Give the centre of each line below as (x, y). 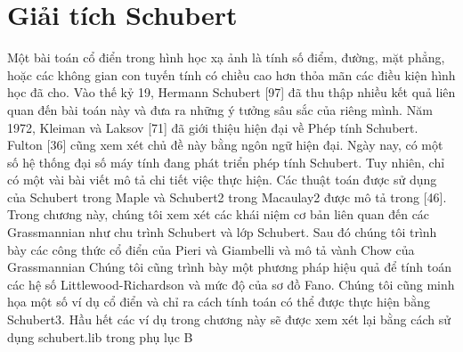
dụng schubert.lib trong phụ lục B (100, 336)
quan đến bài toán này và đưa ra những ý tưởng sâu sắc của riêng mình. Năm (220, 109)
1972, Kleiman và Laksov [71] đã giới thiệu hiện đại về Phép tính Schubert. (213, 127)
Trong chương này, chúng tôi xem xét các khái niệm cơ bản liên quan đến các (219, 214)
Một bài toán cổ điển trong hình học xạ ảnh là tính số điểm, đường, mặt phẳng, (226, 57)
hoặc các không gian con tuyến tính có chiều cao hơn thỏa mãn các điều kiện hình (231, 74)
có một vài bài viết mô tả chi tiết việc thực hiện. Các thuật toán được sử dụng (222, 180)
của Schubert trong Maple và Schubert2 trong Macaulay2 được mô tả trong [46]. (227, 196)
